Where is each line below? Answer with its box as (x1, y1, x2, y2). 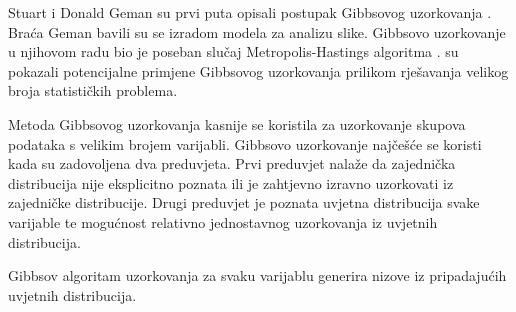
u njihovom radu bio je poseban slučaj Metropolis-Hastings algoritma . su (8, 41, 459, 62)
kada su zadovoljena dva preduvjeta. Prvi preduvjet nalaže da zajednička (8, 153, 456, 174)
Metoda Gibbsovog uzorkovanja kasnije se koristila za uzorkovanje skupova (8, 113, 466, 134)
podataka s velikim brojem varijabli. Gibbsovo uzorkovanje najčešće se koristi (8, 133, 482, 154)
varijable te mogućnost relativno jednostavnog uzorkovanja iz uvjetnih (8, 211, 438, 232)
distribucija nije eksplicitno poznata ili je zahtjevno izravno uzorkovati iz (8, 172, 454, 193)
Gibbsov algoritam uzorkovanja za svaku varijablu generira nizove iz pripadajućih (8, 265, 507, 286)
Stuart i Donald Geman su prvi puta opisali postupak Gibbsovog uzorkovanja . (8, 2, 492, 22)
